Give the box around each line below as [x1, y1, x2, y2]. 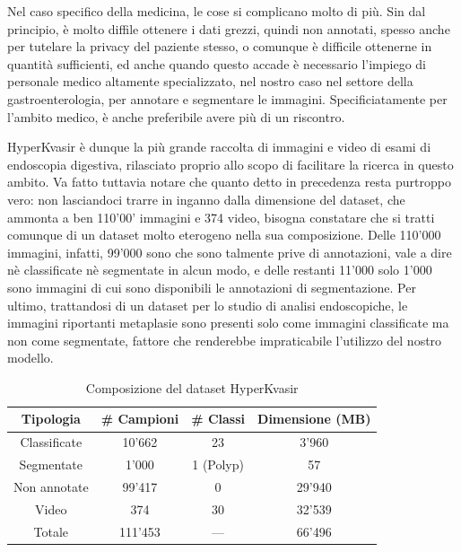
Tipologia [21, 409, 81, 428]
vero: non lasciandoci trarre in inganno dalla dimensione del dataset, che [7, 189, 405, 208]
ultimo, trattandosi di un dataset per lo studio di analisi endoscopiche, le [7, 295, 408, 314]
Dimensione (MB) [257, 409, 371, 428]
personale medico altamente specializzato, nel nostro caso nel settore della [7, 72, 413, 91]
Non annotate [13, 478, 89, 495]
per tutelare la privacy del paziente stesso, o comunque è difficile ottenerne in [7, 37, 432, 56]
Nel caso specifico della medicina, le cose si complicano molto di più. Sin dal [7, 2, 426, 20]
